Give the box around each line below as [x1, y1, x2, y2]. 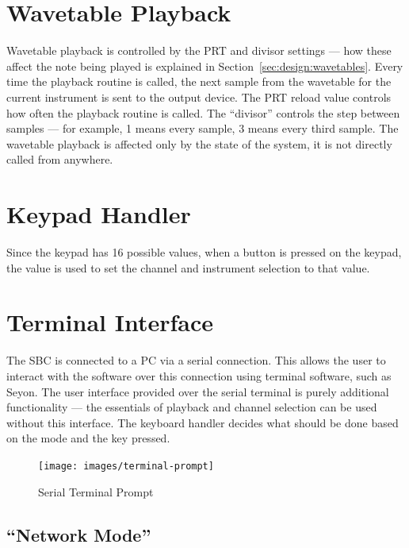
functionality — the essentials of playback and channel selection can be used [6, 399, 377, 415]
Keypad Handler [6, 198, 191, 230]
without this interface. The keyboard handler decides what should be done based [6, 414, 399, 430]
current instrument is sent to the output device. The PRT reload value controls [6, 88, 392, 105]
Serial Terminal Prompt [38, 483, 154, 500]
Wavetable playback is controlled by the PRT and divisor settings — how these [6, 42, 392, 59]
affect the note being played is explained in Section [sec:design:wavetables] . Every [6, 57, 403, 74]
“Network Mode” [6, 522, 151, 546]
